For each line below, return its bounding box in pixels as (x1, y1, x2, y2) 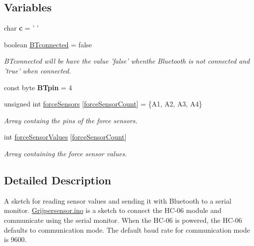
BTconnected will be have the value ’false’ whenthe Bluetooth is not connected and (4, 56, 250, 66)
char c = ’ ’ (4, 23, 39, 33)
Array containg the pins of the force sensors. (4, 115, 138, 125)
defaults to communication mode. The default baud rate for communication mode (4, 224, 250, 235)
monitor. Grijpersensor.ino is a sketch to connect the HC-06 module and (4, 205, 222, 215)
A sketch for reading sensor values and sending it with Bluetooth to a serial (4, 195, 231, 206)
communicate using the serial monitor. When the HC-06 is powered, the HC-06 (4, 214, 242, 225)
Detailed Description (4, 172, 112, 187)
